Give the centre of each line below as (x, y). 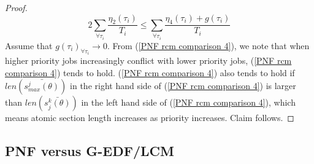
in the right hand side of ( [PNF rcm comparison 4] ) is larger (183, 86)
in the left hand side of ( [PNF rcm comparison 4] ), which (188, 102)
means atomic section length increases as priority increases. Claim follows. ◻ (150, 118)
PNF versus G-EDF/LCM (90, 151)
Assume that (29, 45)
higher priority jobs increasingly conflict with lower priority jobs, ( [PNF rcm (148, 61)
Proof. (16, 7)
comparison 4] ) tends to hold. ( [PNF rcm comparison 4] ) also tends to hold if (150, 72)
